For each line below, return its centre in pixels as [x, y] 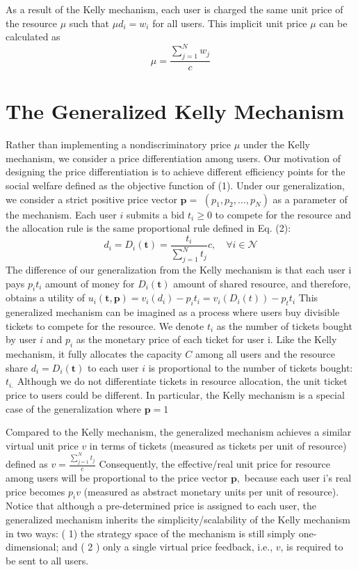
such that [89, 23]
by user [21, 339]
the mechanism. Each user [61, 214]
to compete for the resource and [283, 214]
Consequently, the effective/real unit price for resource [214, 464]
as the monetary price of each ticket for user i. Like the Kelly [206, 339]
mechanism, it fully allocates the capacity [94, 354]
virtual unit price [42, 445]
